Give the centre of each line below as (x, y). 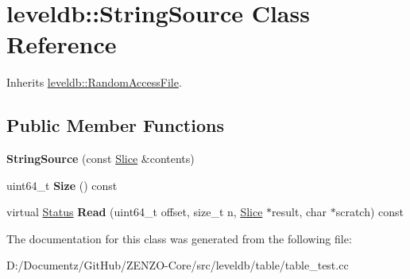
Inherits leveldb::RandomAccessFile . (94, 82)
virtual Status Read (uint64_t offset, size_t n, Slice (135, 212)
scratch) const (370, 212)
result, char (300, 212)
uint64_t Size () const (62, 185)
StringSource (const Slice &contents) (101, 159)
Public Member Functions (115, 125)
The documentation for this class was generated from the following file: (179, 238)
